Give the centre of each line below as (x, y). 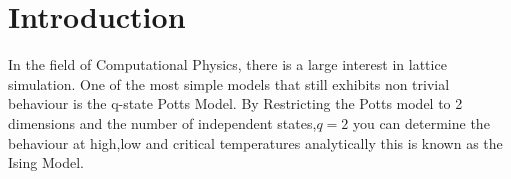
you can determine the (421, 122)
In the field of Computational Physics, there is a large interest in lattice (227, 64)
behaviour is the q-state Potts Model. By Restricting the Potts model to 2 (235, 103)
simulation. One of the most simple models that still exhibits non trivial (229, 83)
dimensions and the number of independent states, (162, 122)
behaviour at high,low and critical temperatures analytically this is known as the (255, 142)
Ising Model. (46, 162)
